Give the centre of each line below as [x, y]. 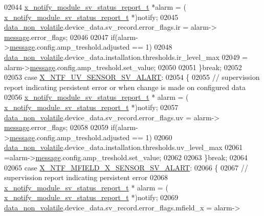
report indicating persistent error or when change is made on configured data [125, 87]
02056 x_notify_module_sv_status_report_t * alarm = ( [96, 97]
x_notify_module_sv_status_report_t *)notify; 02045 [91, 17]
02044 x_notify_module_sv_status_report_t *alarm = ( [95, 7]
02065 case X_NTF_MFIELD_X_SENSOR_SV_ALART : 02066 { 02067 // [126, 167]
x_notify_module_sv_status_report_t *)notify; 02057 [91, 107]
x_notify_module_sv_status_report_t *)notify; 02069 [91, 197]
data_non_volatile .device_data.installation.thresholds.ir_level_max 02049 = [126, 57]
